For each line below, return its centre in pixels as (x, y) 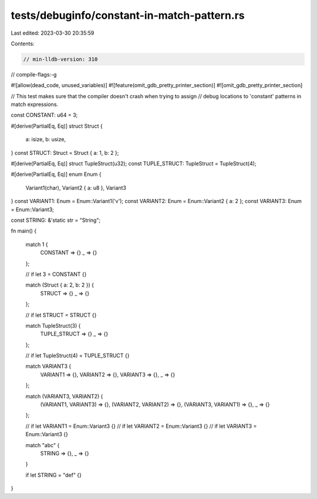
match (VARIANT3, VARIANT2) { (64, 396)
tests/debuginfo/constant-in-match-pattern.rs (128, 15)
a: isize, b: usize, (45, 139)
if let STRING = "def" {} (54, 475)
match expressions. (35, 104)
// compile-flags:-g (34, 74)
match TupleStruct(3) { (53, 325)
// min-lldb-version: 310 (60, 59)
